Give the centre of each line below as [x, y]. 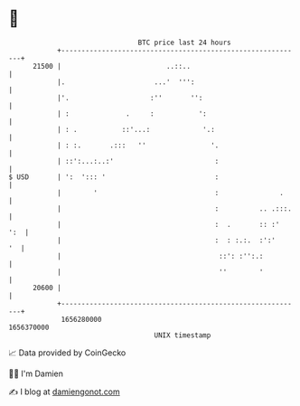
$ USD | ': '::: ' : [114, 177]
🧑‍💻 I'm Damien [36, 373]
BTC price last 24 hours [184, 42]
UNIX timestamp [183, 335]
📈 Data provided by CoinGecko [67, 353]
